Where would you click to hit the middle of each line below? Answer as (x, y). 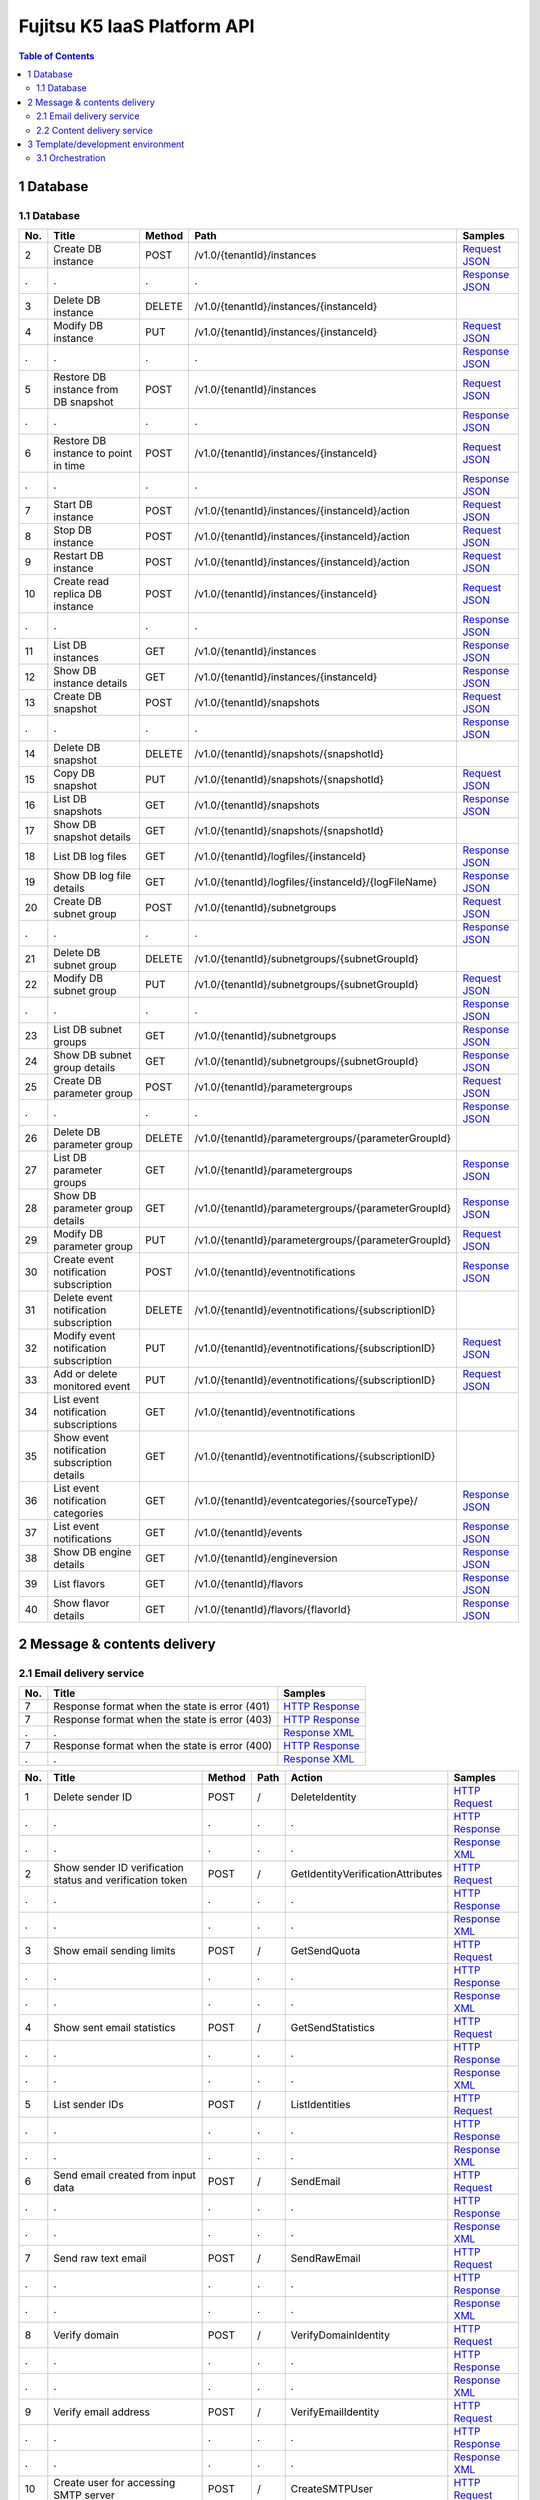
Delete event (83, 1298)
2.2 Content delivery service (95, 130)
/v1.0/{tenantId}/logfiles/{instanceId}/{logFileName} (316, 882)
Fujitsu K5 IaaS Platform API (136, 26)
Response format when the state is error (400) (163, 1746)
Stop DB (72, 530)
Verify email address (101, 2412)
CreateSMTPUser (332, 2489)
